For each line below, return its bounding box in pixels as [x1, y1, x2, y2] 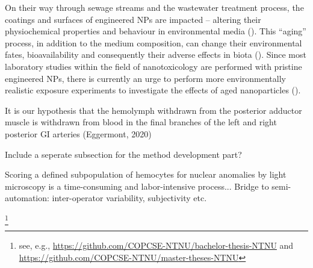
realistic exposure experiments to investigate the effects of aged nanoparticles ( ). [5, 84, 301, 96]
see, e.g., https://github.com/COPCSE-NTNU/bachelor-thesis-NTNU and [19, 239, 294, 252]
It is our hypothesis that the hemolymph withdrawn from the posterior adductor [5, 104, 302, 116]
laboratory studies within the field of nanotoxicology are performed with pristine [5, 60, 302, 72]
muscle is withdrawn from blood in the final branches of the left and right [5, 116, 277, 128]
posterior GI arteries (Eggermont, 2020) [5, 127, 152, 140]
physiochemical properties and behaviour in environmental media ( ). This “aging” [5, 25, 306, 37]
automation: [5, 192, 49, 204]
